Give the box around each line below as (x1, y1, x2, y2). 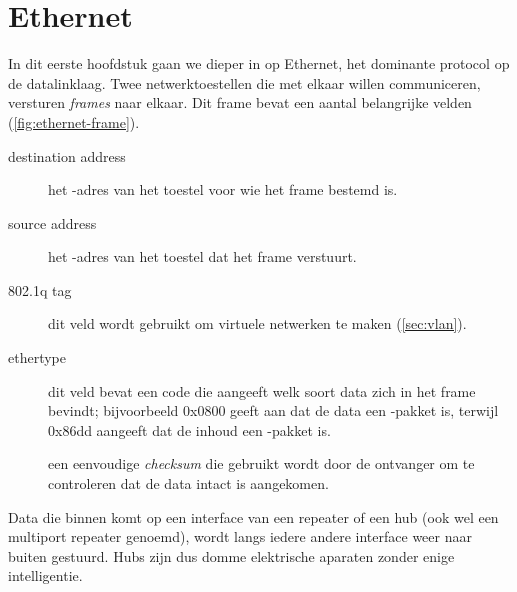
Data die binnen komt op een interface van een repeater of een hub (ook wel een (8, 506, 499, 527)
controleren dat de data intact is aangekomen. (48, 473, 329, 494)
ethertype (8, 347, 66, 368)
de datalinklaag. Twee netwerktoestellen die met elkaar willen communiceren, (8, 72, 481, 93)
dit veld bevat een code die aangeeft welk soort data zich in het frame (48, 380, 476, 401)
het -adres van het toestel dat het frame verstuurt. (48, 246, 357, 267)
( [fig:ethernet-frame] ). (8, 111, 140, 132)
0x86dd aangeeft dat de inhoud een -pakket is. (48, 419, 331, 440)
